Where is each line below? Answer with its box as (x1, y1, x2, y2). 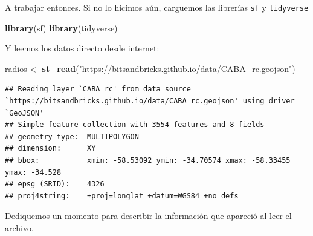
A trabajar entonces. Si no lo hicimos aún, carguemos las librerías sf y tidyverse (5, 1, 309, 13)
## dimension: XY (5, 144, 96, 153)
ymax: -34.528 (5, 168, 62, 177)
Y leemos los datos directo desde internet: (5, 42, 160, 54)
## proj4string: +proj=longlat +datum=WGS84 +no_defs (5, 191, 239, 200)
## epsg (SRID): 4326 (5, 180, 105, 189)
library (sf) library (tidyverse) (5, 21, 118, 34)
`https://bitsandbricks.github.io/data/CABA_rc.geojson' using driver (5, 97, 295, 106)
